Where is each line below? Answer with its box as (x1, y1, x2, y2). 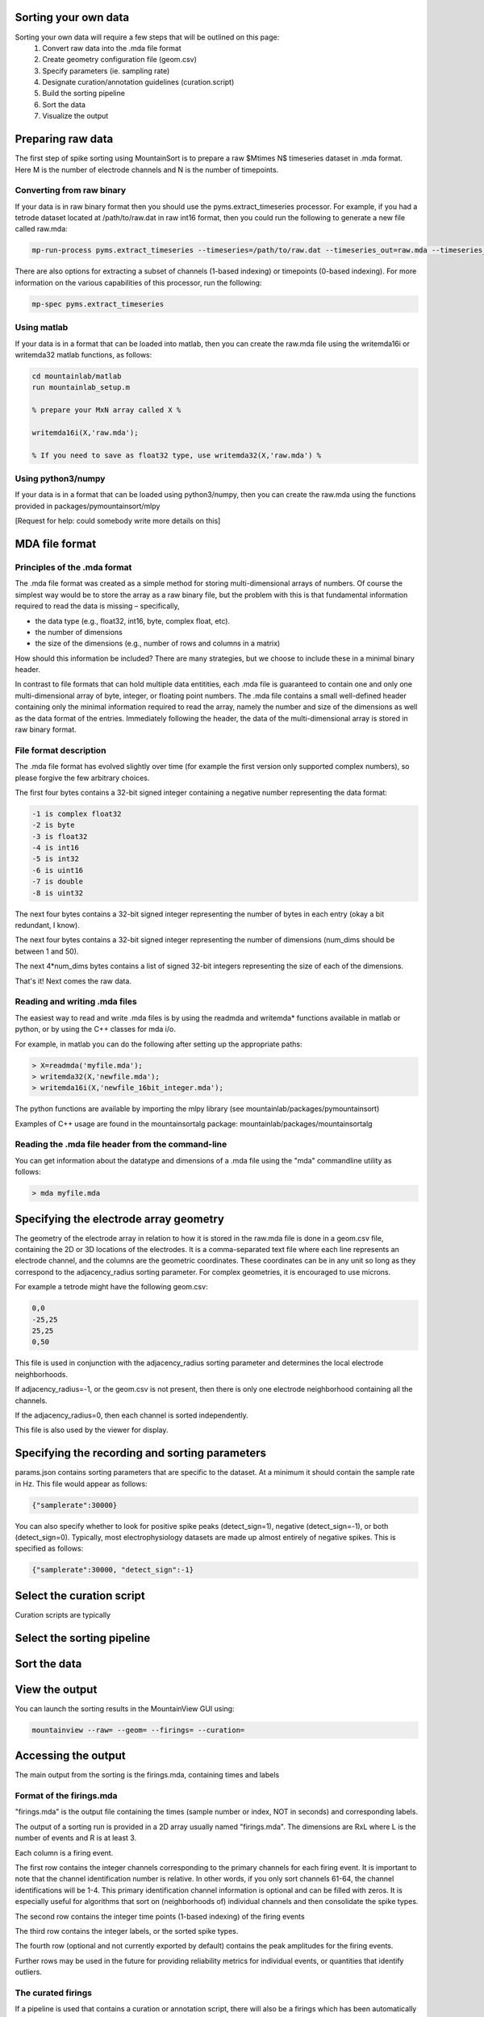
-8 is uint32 (31, 888, 84, 897)
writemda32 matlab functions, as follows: (15, 349, 152, 359)
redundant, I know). (15, 921, 80, 930)
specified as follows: (15, 1543, 84, 1553)
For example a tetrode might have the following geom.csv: (15, 1282, 209, 1292)
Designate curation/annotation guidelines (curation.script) (42, 77, 235, 87)
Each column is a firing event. (15, 1848, 114, 1857)
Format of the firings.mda (15, 1790, 118, 1802)
